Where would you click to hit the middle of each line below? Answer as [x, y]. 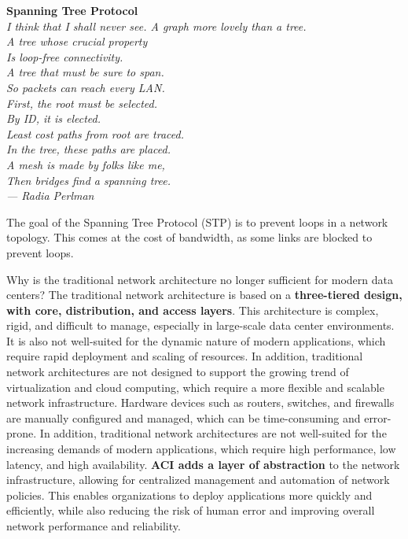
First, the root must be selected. [82, 103]
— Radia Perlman [50, 196]
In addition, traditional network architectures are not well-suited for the [213, 433]
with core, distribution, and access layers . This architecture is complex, [193, 310]
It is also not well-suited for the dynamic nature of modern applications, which [196, 340]
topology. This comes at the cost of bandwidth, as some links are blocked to [189, 237]
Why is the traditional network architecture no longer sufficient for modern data [200, 279]
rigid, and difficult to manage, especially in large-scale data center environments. [200, 325]
